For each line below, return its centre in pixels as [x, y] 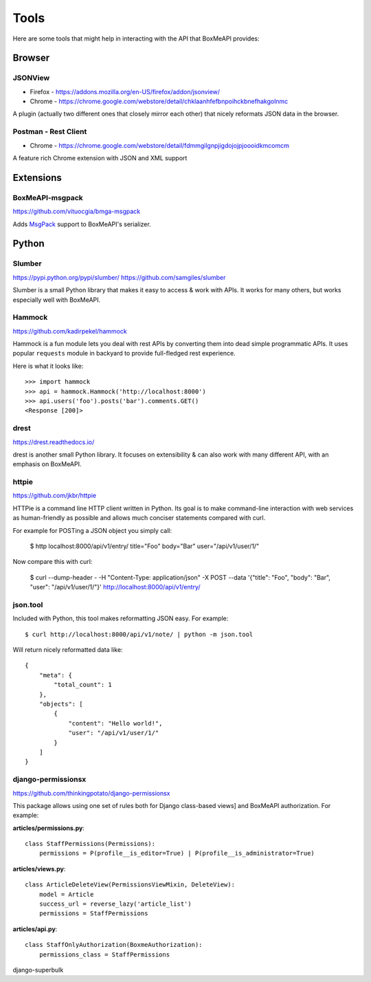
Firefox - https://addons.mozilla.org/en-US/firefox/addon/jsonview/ [125, 91]
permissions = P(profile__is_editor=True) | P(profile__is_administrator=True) [177, 853]
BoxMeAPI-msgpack [48, 197]
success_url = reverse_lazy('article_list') [115, 904]
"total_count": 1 [83, 685]
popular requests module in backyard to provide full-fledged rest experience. [124, 353]
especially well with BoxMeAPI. [57, 300]
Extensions [37, 178]
